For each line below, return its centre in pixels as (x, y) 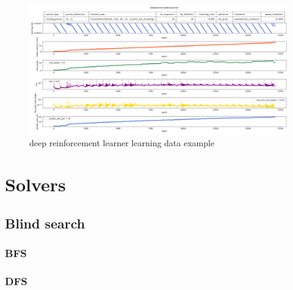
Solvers (35, 184)
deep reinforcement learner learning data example (122, 142)
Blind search (45, 223)
